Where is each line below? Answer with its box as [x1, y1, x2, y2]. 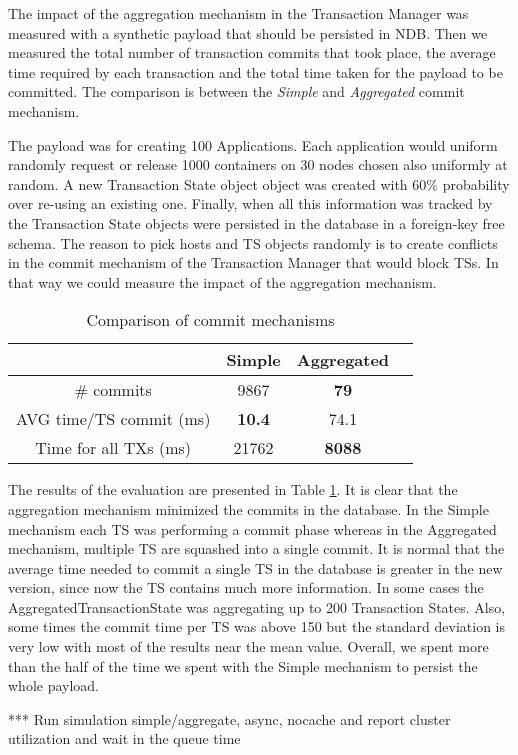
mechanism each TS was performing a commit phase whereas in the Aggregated [8, 518, 497, 539]
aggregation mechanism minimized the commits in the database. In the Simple [8, 498, 489, 519]
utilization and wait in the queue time [8, 728, 241, 749]
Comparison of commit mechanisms [86, 308, 335, 332]
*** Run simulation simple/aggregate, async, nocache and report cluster [8, 708, 451, 729]
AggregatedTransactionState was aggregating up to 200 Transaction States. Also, [8, 596, 506, 617]
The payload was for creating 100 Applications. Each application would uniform [8, 134, 498, 155]
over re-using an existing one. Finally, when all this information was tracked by [8, 193, 493, 214]
